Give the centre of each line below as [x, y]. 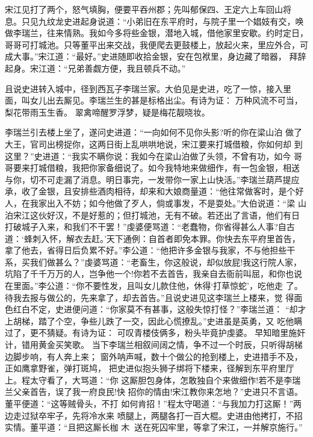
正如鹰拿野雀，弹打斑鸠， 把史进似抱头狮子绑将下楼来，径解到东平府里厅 [150, 368]
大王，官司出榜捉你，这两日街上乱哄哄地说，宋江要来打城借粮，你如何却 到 [154, 144]
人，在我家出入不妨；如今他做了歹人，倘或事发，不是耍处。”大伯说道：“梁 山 [156, 203]
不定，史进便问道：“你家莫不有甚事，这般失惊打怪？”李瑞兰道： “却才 [168, 309]
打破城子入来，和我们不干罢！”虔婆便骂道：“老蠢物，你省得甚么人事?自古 [150, 227]
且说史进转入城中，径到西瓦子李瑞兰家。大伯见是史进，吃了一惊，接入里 [148, 88]
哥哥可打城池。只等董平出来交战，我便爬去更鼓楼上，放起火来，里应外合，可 [156, 44]
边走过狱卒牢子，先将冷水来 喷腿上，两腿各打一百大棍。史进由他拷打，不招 [154, 415]
